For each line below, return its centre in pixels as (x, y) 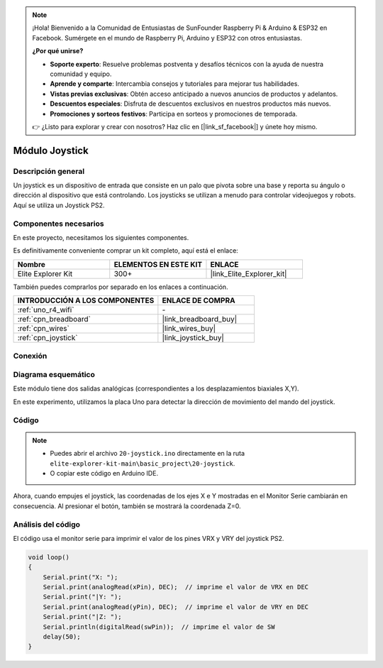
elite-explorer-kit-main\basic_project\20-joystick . (143, 463)
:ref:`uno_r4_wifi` (46, 310)
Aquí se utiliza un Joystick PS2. (59, 205)
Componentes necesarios (59, 224)
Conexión (30, 356)
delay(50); (62, 637)
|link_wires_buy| (189, 329)
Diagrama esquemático (54, 375)
